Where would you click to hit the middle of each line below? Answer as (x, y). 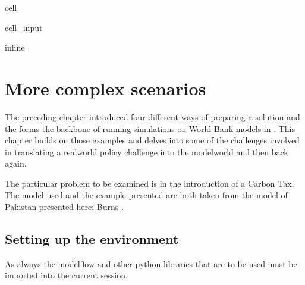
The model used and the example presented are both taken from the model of (146, 195)
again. (16, 163)
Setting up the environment (92, 239)
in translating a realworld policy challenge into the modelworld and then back (147, 151)
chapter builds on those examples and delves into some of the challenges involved (152, 140)
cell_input (24, 27)
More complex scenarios (106, 88)
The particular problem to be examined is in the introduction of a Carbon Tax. (150, 183)
